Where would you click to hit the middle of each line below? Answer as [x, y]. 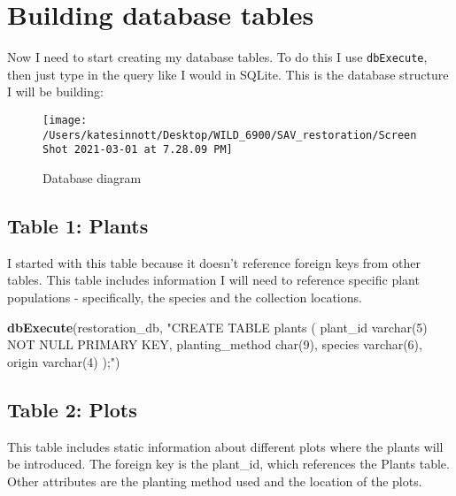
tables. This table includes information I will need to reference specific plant [213, 280]
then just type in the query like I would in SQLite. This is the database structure [228, 74]
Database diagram [92, 177]
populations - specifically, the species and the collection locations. [185, 297]
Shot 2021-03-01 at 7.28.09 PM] [138, 150]
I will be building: [55, 92]
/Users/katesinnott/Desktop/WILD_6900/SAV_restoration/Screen [230, 135]
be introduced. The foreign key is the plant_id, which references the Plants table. [228, 464]
